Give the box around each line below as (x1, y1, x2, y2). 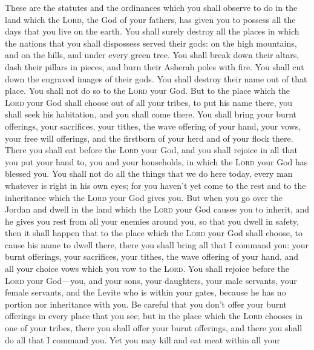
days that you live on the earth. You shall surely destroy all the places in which (5, 25, 299, 38)
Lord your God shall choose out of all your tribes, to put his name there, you (5, 96, 293, 108)
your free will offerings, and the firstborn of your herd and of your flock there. (5, 131, 293, 144)
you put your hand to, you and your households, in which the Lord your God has (5, 155, 308, 168)
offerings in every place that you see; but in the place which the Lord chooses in (5, 309, 303, 322)
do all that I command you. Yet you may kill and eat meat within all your (5, 333, 281, 346)
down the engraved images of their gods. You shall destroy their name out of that (5, 72, 307, 85)
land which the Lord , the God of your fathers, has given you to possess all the (5, 13, 296, 25)
